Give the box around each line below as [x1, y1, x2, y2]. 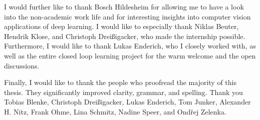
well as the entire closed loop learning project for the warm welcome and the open [4, 50, 256, 60]
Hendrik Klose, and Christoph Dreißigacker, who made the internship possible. [4, 30, 245, 41]
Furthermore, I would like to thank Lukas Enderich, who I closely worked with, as [4, 40, 256, 51]
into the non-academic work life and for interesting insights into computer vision [4, 11, 251, 21]
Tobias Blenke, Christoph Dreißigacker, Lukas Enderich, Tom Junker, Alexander [4, 96, 251, 107]
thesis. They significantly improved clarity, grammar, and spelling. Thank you [4, 86, 243, 97]
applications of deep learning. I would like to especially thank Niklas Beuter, [4, 21, 239, 31]
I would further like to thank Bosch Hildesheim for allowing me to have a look [4, 1, 244, 11]
